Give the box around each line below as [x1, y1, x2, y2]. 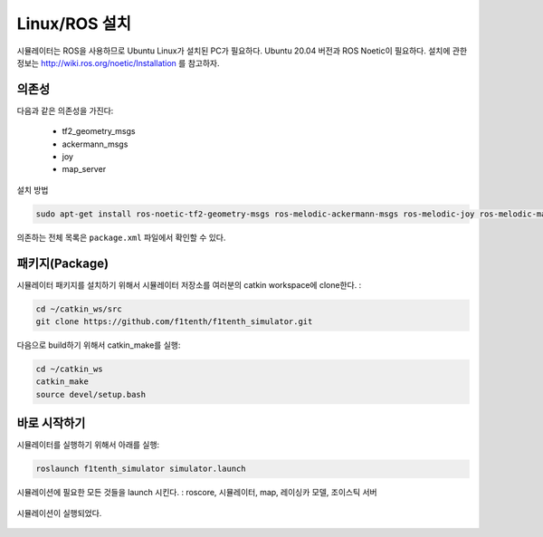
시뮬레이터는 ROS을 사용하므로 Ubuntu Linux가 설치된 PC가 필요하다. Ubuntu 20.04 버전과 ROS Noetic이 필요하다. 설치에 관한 [16, 45, 468, 56]
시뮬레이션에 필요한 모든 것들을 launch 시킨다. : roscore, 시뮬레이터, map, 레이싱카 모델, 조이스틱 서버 [16, 487, 377, 498]
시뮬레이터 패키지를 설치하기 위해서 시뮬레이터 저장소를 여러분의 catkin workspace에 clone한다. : [16, 279, 362, 290]
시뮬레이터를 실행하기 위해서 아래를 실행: [16, 439, 160, 450]
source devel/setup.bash [35, 389, 147, 399]
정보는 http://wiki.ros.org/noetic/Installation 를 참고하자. [16, 57, 220, 68]
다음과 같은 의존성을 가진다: [16, 105, 114, 116]
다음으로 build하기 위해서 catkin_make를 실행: [16, 340, 181, 350]
